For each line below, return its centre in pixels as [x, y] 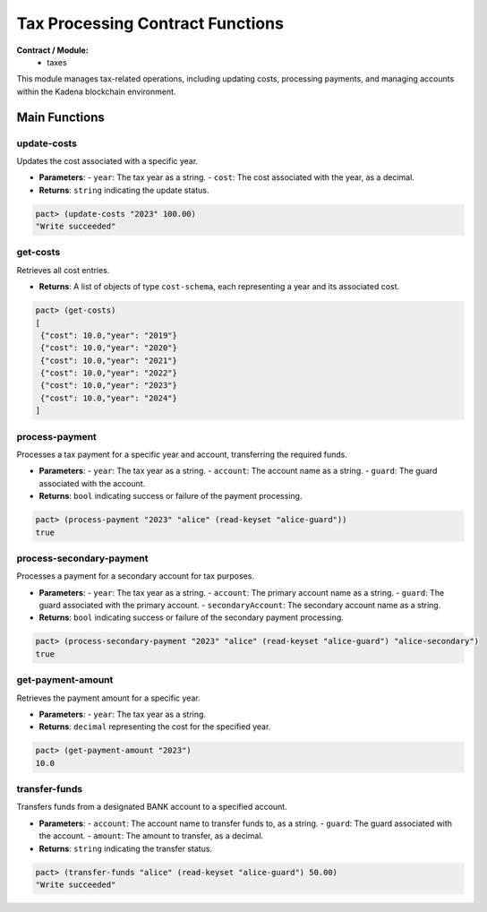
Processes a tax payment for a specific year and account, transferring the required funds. [182, 454]
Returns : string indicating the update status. [124, 190]
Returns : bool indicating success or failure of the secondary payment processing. [191, 617]
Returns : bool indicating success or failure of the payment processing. [171, 496]
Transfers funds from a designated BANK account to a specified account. [152, 807]
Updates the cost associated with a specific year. [107, 160]
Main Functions [60, 117]
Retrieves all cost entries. [63, 270]
